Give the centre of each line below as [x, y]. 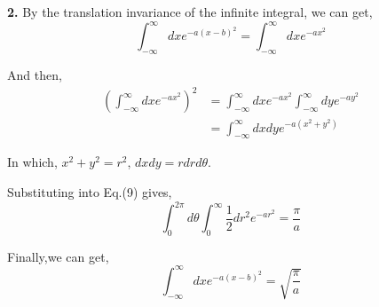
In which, [32, 162]
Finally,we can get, [58, 256]
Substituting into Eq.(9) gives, [90, 191]
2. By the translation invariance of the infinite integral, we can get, [190, 12]
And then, [35, 74]
